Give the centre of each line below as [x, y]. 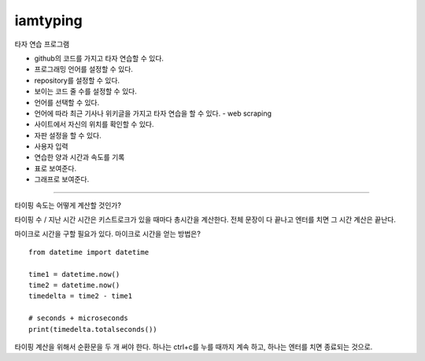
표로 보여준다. [55, 168]
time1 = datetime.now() [74, 274]
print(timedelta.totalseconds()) [93, 329]
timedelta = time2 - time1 [81, 296]
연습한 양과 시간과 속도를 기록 [79, 157]
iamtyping [48, 20]
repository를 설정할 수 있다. [77, 80]
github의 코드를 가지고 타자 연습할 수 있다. [99, 58]
